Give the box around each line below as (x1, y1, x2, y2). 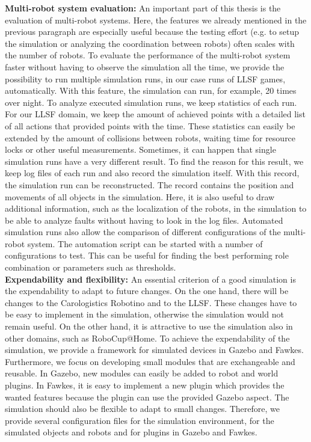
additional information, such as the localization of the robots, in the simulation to (5, 202, 307, 215)
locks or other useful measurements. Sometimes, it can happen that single (5, 143, 276, 156)
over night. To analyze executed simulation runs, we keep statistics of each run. (5, 96, 297, 108)
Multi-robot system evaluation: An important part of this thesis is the (5, 2, 281, 14)
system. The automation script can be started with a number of (27, 237, 263, 250)
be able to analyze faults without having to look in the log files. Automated (5, 213, 283, 226)
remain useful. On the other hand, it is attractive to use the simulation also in (5, 320, 293, 333)
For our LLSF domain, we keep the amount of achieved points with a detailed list (5, 108, 306, 120)
